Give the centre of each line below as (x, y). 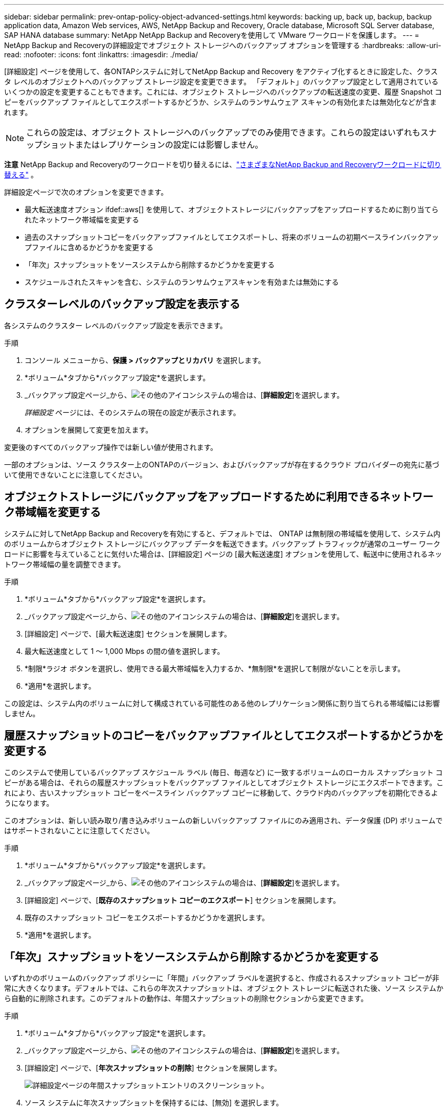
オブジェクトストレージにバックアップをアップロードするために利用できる (192, 497)
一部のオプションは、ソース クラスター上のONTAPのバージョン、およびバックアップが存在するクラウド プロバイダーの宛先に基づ (222, 464)
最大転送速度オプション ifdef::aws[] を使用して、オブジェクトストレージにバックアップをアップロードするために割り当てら (232, 209)
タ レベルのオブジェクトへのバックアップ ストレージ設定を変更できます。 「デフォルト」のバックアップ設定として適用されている (221, 82)
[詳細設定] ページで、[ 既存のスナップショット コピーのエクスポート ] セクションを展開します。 (182, 900)
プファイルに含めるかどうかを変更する (89, 247)
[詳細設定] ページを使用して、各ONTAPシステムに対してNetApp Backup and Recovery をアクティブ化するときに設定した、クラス (221, 71)
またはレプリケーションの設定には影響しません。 (169, 145)
